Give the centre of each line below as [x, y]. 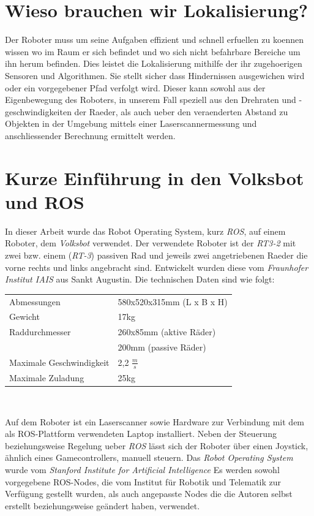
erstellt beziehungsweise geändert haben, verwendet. [103, 505]
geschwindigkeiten [38, 111]
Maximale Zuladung [47, 377]
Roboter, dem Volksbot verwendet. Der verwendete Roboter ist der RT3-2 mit [151, 243]
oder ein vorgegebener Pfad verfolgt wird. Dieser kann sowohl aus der [135, 87]
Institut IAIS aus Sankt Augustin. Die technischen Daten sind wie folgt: [140, 279]
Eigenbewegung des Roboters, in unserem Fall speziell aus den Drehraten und [151, 100]
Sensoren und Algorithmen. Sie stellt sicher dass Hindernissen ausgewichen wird [155, 75]
